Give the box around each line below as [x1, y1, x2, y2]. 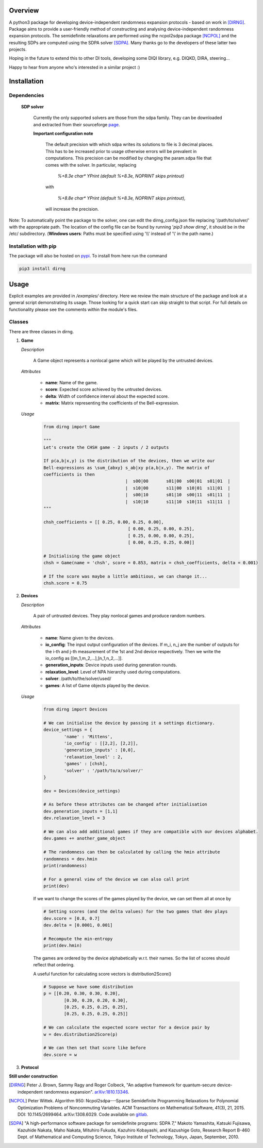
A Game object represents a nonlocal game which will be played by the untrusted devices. [33, 357, 214, 364]
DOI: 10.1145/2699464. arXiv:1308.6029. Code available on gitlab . [17, 1112, 148, 1117]
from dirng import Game [43, 424, 100, 430]
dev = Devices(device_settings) [43, 788, 121, 793]
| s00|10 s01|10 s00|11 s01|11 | [125, 492, 230, 498]
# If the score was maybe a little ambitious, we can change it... [43, 574, 208, 579]
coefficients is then [43, 472, 95, 477]
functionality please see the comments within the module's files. [9, 306, 138, 312]
